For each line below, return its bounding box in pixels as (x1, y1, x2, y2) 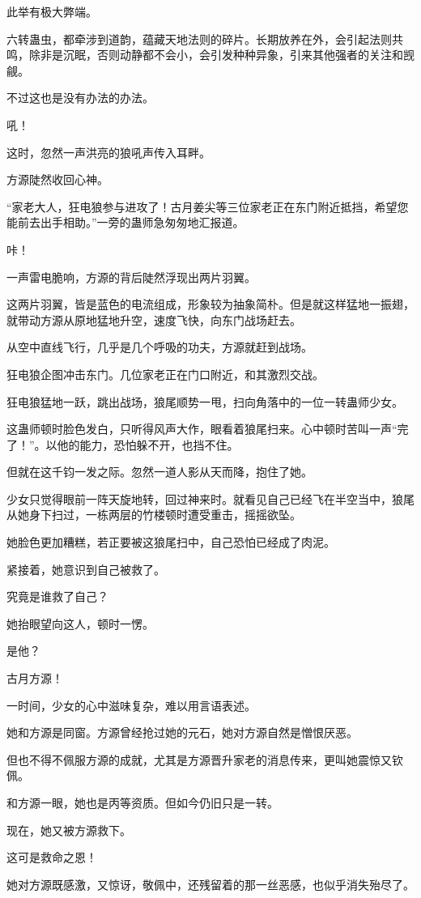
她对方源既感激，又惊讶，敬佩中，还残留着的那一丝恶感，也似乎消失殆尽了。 (6, 875, 415, 892)
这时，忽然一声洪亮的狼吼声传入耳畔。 (6, 143, 210, 160)
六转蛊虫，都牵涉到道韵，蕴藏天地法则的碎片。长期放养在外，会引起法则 (6, 30, 392, 47)
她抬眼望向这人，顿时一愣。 (6, 615, 154, 632)
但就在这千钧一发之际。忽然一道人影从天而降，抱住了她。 (6, 463, 313, 480)
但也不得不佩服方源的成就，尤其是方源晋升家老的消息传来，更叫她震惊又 (6, 751, 392, 768)
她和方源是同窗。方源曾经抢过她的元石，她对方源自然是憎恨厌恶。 (6, 724, 358, 741)
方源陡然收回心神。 (6, 171, 108, 188)
